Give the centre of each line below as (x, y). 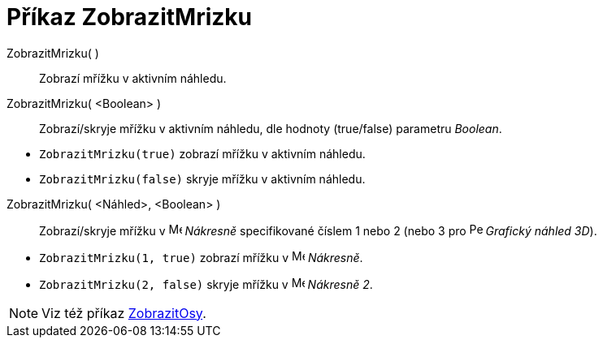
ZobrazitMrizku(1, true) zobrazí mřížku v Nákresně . (201, 257)
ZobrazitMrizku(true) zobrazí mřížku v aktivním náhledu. (202, 153)
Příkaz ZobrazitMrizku (129, 17)
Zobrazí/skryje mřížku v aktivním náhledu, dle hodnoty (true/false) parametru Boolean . (271, 128)
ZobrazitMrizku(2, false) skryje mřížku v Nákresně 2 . (206, 284)
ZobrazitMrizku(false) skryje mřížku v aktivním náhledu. (202, 178)
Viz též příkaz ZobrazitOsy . (124, 313)
